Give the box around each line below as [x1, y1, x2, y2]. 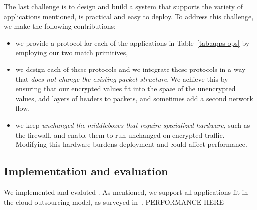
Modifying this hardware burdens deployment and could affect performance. [15, 139, 247, 149]
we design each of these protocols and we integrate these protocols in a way [15, 64, 246, 74]
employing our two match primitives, [15, 47, 128, 58]
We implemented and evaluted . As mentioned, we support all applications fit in [4, 186, 248, 197]
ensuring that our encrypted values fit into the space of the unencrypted [15, 83, 236, 94]
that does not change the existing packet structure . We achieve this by [15, 73, 228, 84]
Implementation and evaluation [4, 163, 168, 179]
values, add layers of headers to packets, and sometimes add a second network [15, 93, 253, 103]
